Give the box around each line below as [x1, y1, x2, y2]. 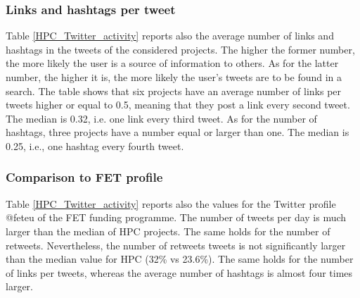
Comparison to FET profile [6, 168, 163, 186]
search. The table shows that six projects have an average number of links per [6, 83, 342, 98]
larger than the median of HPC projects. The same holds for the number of [6, 223, 330, 238]
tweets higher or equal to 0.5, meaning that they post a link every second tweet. [6, 97, 350, 112]
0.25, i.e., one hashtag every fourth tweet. [6, 138, 184, 153]
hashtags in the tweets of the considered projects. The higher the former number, [6, 42, 355, 56]
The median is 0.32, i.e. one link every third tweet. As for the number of [6, 111, 317, 125]
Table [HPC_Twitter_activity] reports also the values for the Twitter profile [6, 196, 336, 211]
